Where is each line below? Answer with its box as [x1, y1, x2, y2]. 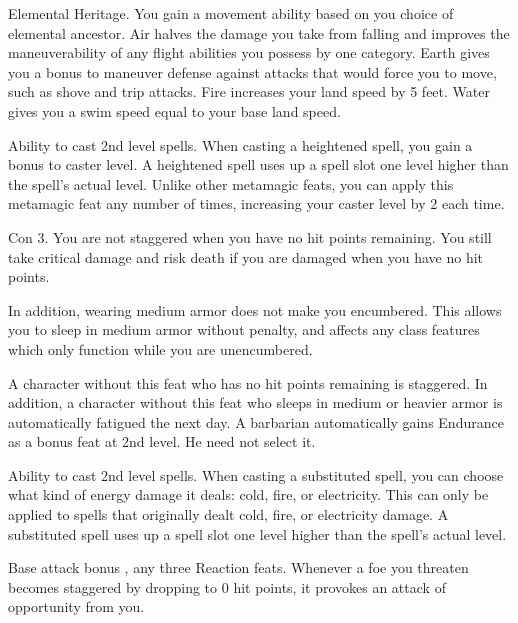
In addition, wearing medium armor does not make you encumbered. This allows [8, 299, 502, 320]
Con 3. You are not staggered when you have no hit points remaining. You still [8, 226, 492, 247]
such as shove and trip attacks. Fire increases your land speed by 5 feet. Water [8, 81, 490, 102]
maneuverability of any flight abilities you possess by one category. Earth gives [8, 42, 490, 63]
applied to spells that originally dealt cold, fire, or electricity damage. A [8, 504, 449, 525]
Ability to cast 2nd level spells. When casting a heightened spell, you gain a [8, 134, 473, 155]
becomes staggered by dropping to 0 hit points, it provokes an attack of [8, 576, 446, 597]
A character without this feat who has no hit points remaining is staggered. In [8, 372, 488, 393]
